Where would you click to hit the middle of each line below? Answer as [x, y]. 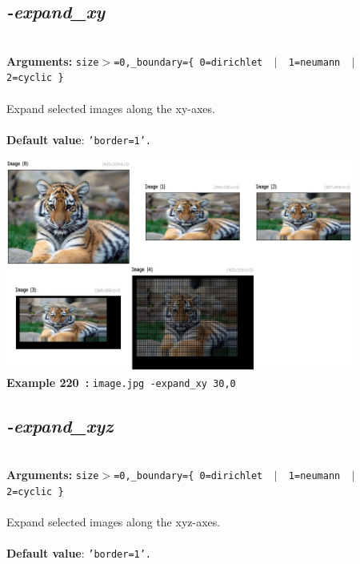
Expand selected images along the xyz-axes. [114, 522]
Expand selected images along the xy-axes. [111, 108]
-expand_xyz [60, 425]
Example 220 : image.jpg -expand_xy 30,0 [121, 382]
